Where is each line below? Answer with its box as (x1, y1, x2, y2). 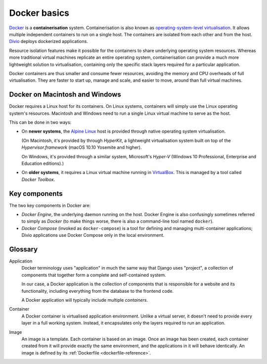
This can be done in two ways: (9, 119, 72, 125)
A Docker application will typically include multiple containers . (21, 297, 148, 303)
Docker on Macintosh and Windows (9, 91, 121, 99)
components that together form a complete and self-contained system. (21, 272, 166, 278)
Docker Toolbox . (21, 176, 55, 182)
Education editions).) (21, 160, 64, 166)
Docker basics (9, 7, 69, 18)
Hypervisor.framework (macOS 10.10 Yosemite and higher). (21, 144, 142, 150)
